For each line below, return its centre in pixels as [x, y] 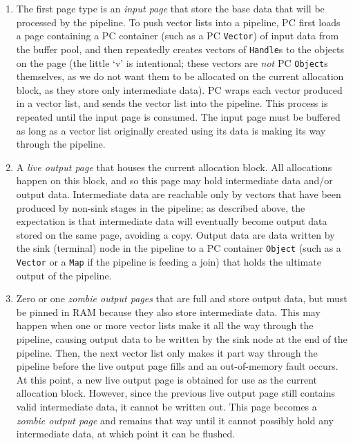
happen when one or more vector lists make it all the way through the [165, 325]
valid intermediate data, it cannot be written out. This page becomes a [166, 406]
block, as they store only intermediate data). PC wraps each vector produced [179, 89]
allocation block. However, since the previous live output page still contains [176, 393]
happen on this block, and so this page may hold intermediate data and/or [174, 180]
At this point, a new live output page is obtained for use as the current [166, 379]
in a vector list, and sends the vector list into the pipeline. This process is [172, 103]
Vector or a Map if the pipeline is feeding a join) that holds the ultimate [169, 261]
